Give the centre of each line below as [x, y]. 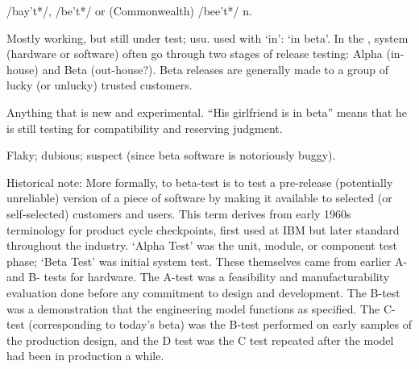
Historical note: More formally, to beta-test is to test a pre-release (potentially [200, 182]
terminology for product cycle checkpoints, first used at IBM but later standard [203, 229]
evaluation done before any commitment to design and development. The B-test [203, 292]
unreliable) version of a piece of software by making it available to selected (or [199, 198]
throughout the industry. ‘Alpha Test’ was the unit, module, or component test [202, 245]
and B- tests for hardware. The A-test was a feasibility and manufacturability [198, 277]
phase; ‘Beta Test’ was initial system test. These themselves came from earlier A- [207, 261]
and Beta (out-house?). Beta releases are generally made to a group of [216, 69]
